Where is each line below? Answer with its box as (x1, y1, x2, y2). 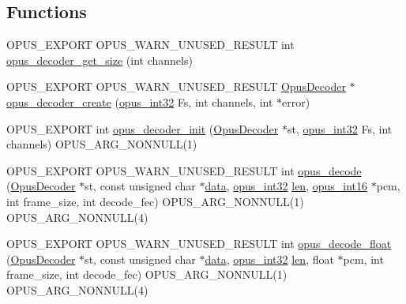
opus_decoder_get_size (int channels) (6, 51, 193, 68)
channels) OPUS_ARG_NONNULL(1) (6, 136, 197, 152)
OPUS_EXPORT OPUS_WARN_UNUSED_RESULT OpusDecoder (6, 78, 346, 95)
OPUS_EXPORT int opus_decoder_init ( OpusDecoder (6, 120, 279, 137)
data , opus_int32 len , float (205, 250, 334, 267)
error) (282, 93, 310, 110)
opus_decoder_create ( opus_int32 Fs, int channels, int (6, 93, 273, 110)
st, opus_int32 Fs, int (287, 120, 393, 137)
